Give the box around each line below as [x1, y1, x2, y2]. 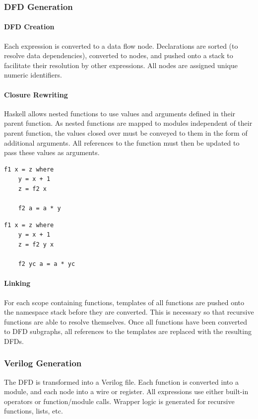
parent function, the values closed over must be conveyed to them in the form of [4, 128, 248, 138]
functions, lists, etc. [4, 406, 63, 416]
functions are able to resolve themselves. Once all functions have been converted [4, 316, 248, 327]
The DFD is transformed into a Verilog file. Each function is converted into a [4, 376, 239, 387]
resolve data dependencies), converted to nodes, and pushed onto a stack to [4, 50, 233, 61]
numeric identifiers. [4, 70, 62, 80]
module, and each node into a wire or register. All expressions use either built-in [4, 386, 249, 397]
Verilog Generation [4, 357, 82, 369]
